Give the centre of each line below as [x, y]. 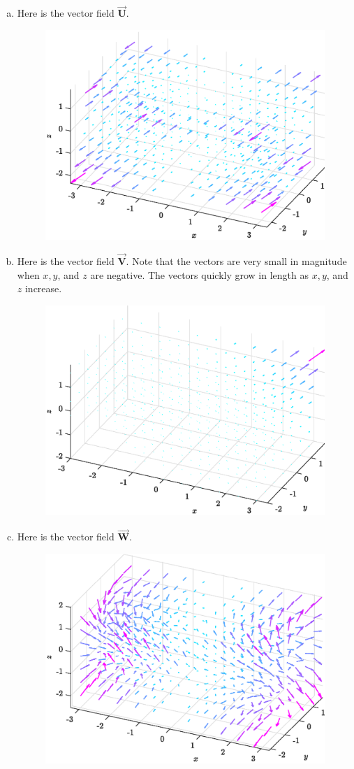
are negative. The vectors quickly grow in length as [199, 274]
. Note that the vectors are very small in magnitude [236, 261]
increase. [43, 288]
